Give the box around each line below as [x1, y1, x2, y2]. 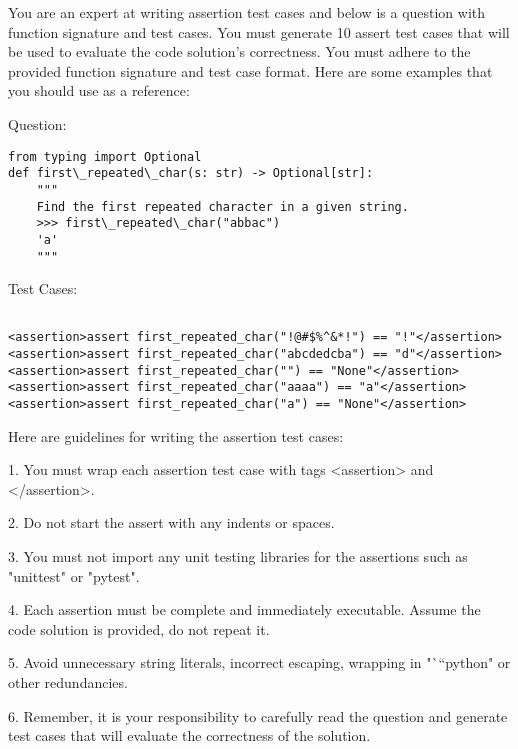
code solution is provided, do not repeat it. [8, 618, 270, 639]
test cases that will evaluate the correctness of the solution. [8, 725, 371, 746]
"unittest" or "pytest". [8, 565, 140, 586]
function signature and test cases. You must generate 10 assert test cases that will [8, 21, 510, 42]
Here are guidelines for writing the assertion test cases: [8, 425, 344, 446]
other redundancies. [8, 672, 128, 693]
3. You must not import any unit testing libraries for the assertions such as [8, 546, 468, 567]
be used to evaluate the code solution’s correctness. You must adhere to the [8, 41, 471, 62]
